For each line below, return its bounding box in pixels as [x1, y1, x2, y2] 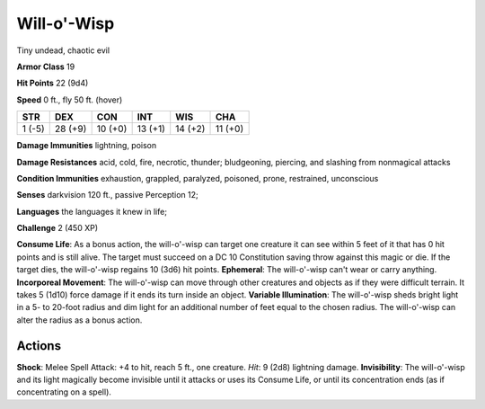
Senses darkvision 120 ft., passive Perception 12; [16, 190, 198, 200]
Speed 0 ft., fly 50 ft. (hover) [16, 94, 123, 105]
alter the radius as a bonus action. [16, 315, 143, 325]
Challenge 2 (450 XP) [16, 223, 99, 234]
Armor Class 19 [16, 61, 75, 72]
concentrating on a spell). [16, 387, 112, 397]
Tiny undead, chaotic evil [16, 45, 110, 56]
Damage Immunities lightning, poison [16, 140, 157, 151]
